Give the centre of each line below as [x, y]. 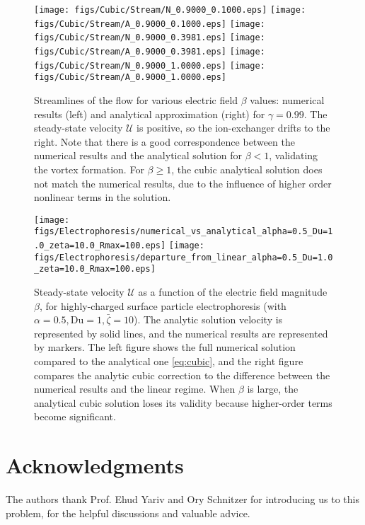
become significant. [75, 416]
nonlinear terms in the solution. [103, 197]
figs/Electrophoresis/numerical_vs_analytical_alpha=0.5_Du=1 [184, 232]
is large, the [273, 389]
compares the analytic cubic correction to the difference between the [182, 375]
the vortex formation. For [89, 169]
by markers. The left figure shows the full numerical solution [165, 347]
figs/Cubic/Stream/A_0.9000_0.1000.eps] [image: [150, 24]
